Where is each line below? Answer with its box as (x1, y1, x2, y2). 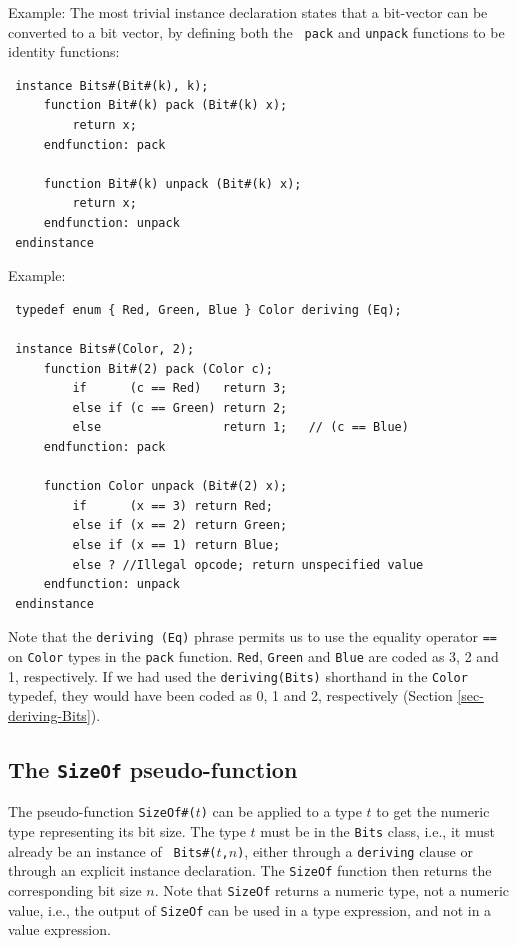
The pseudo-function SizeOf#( (8, 801, 196, 822)
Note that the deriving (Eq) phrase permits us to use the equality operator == (8, 626, 497, 647)
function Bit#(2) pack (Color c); (43, 361, 273, 376)
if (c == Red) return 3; (72, 381, 288, 396)
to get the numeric (376, 801, 490, 822)
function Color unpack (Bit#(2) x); (43, 479, 288, 494)
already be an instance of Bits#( (8, 840, 217, 861)
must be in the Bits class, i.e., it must (260, 820, 495, 841)
